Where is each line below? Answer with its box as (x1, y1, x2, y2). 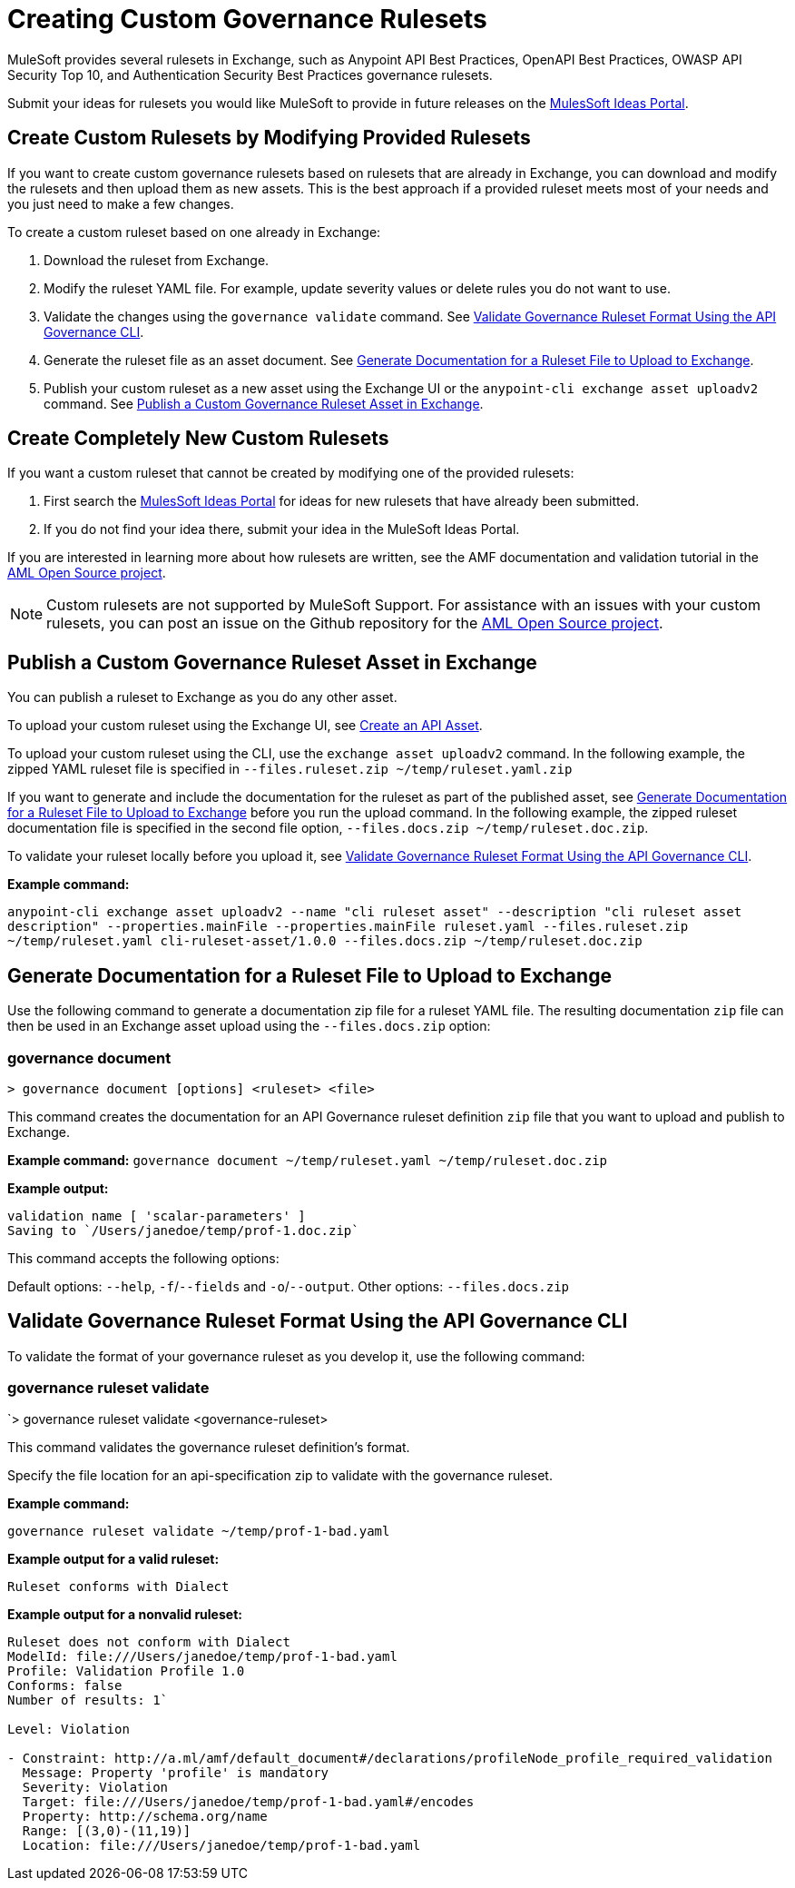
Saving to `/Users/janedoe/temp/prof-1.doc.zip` (7, 1222, 359, 1238)
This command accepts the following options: (7, 1250, 280, 1266)
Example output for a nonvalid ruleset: (7, 1606, 242, 1623)
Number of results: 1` (7, 1693, 169, 1708)
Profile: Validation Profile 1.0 (7, 1664, 245, 1679)
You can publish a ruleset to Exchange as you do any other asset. (7, 689, 397, 706)
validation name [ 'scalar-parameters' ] (7, 1208, 306, 1223)
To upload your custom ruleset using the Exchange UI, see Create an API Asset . (7, 717, 483, 734)
